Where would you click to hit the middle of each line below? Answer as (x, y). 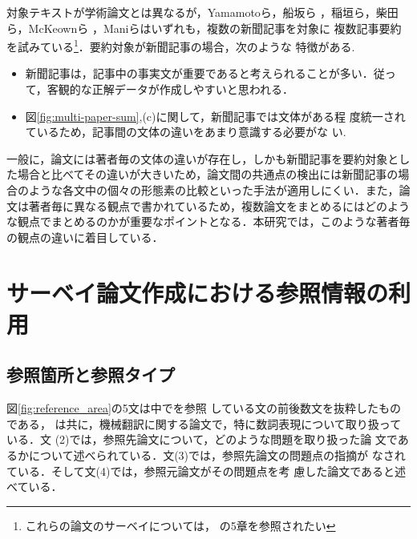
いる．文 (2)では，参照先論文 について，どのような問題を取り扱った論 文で (202, 439)
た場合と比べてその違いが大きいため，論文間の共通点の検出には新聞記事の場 (208, 174)
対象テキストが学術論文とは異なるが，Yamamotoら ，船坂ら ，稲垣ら (186, 12)
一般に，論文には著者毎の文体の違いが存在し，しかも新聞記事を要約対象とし (208, 158)
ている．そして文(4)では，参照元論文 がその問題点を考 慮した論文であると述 (206, 471)
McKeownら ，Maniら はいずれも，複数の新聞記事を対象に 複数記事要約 (215, 28)
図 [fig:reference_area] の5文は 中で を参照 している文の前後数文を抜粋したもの (204, 408)
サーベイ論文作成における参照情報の (198, 292)
